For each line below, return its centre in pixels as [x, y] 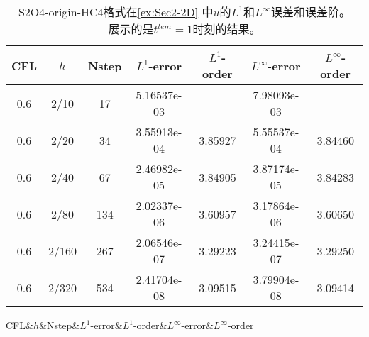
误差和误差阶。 [311, 12]
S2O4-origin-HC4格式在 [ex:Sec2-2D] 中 [116, 12]
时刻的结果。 [227, 29]
